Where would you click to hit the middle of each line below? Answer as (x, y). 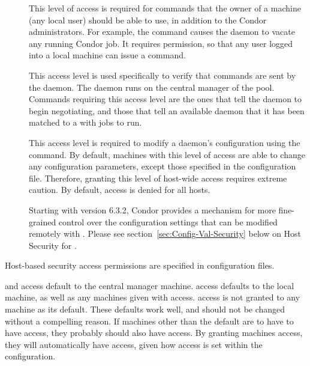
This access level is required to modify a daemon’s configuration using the (165, 142)
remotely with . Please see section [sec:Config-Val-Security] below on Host (165, 233)
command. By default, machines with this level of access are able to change (167, 154)
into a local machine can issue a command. (107, 55)
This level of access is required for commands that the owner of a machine (165, 8)
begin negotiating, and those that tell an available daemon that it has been (167, 110)
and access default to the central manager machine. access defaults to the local (150, 285)
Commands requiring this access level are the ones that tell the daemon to (165, 99)
